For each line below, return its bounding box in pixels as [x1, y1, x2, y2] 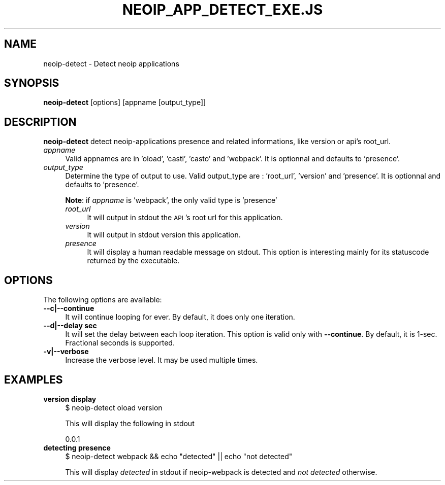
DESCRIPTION [4, 115, 77, 128]
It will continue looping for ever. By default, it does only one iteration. [65, 313, 295, 322]
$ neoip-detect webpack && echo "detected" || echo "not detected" [65, 452, 293, 461]
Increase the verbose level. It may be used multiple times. [65, 356, 258, 365]
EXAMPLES [4, 373, 63, 386]
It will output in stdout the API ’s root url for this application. [87, 213, 283, 222]
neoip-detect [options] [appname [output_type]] [43, 98, 206, 107]
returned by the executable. [87, 256, 180, 265]
